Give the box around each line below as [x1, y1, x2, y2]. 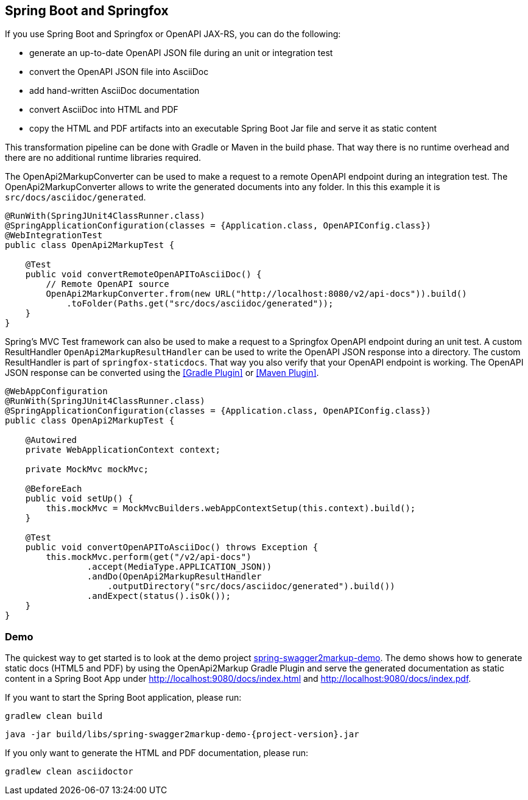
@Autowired [25, 435, 77, 445]
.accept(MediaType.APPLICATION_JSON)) [86, 562, 272, 572]
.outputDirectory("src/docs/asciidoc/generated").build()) [107, 581, 395, 592]
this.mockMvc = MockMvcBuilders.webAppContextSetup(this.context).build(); [46, 503, 416, 514]
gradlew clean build [5, 711, 103, 721]
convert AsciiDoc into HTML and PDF [29, 104, 178, 115]
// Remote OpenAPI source [46, 279, 169, 289]
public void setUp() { [25, 494, 133, 504]
